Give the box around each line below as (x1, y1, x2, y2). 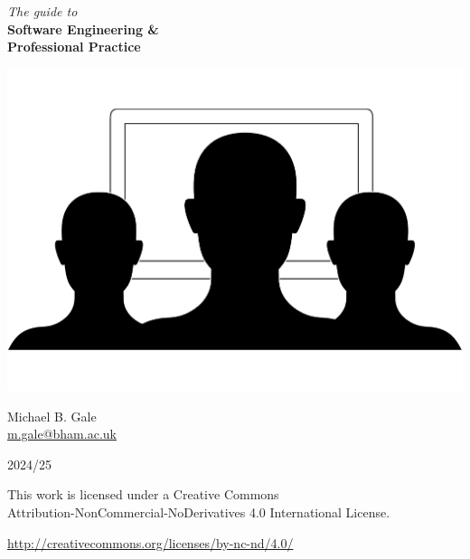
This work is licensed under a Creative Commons (7, 485, 279, 504)
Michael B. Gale (7, 406, 97, 425)
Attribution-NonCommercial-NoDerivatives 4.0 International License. (7, 502, 390, 521)
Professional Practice (7, 37, 141, 56)
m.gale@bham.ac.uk (7, 424, 117, 443)
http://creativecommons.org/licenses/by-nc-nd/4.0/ (7, 533, 294, 552)
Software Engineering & (7, 19, 159, 38)
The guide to (7, 2, 78, 20)
